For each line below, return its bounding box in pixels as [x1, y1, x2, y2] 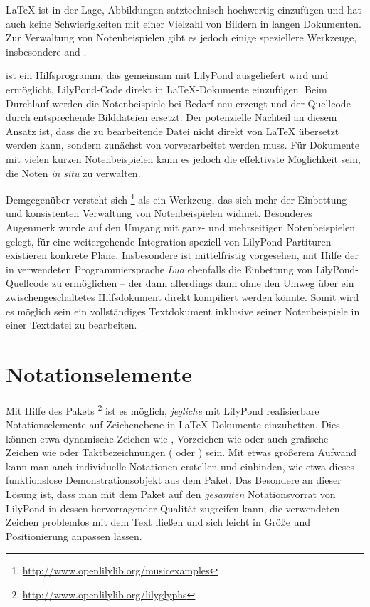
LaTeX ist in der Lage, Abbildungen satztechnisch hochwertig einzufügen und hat [6, 2, 362, 16]
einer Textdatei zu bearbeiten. [6, 317, 137, 332]
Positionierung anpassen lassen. [6, 528, 142, 543]
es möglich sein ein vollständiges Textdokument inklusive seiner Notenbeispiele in [6, 303, 360, 318]
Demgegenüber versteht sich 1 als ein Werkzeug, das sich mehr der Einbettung [6, 190, 347, 206]
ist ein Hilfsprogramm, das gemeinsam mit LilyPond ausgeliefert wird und [6, 68, 329, 83]
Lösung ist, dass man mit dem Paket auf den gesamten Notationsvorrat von [6, 487, 336, 502]
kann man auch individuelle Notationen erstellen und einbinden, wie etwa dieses [6, 458, 354, 473]
